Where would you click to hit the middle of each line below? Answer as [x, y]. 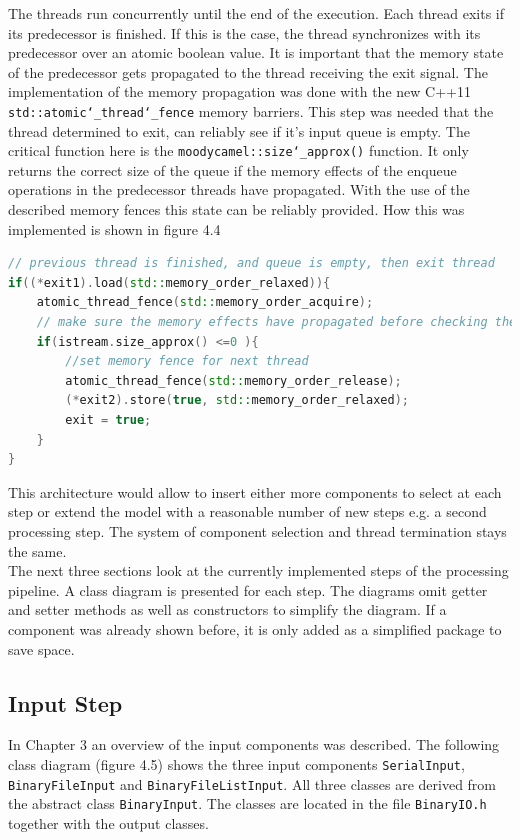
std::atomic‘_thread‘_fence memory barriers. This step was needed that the [251, 110]
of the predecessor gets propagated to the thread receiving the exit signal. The [248, 71]
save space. [41, 648]
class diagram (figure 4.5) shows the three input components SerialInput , [236, 763]
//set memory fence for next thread [187, 361]
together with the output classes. [108, 822]
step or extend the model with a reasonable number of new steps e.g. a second [247, 511]
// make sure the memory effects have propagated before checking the [276, 322]
